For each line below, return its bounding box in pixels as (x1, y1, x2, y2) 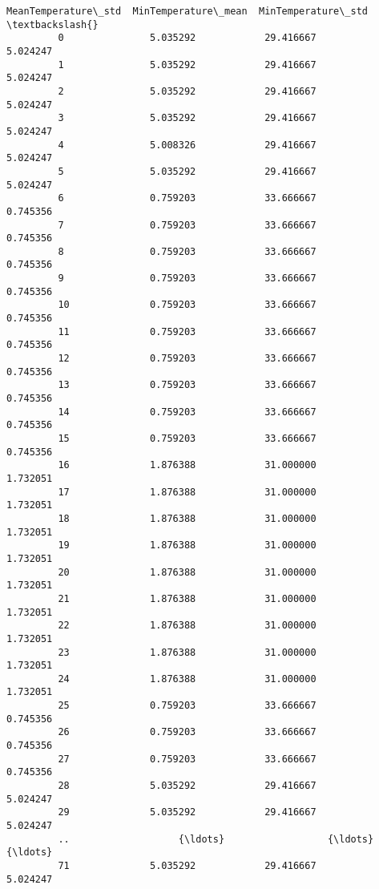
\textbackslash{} (6, 18, 99, 30)
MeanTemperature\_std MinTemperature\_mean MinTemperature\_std (6, 6, 369, 17)
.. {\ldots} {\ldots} (58, 833, 374, 845)
